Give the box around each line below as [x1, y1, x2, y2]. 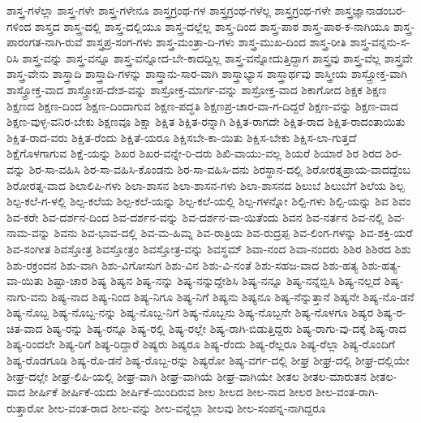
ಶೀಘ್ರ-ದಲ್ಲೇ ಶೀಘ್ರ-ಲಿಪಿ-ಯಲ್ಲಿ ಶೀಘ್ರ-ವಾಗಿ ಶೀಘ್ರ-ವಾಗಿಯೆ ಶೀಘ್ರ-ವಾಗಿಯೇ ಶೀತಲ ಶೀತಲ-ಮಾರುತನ [6, 367, 367, 384]
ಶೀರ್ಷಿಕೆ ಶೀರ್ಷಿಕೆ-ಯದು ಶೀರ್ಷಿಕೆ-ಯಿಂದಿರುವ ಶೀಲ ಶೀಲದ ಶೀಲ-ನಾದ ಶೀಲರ [28, 383, 312, 400]
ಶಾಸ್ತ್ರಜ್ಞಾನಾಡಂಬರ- [334, 2, 406, 18]
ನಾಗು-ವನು [6, 287, 48, 304]
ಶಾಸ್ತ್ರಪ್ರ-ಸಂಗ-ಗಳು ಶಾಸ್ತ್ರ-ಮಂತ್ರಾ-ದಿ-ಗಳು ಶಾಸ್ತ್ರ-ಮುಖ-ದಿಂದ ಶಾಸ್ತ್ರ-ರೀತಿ [86, 33, 346, 50]
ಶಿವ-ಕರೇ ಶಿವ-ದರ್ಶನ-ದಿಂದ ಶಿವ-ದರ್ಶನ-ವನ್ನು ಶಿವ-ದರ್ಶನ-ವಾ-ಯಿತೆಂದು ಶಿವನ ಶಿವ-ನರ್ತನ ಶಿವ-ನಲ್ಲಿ [6, 208, 384, 225]
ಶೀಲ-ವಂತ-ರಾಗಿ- [316, 383, 379, 400]
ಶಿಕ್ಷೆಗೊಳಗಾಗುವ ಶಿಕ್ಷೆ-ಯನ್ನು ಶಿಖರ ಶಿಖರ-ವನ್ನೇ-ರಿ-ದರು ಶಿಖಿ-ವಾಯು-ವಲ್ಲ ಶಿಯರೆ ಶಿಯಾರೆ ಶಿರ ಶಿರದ [6, 145, 382, 162]
